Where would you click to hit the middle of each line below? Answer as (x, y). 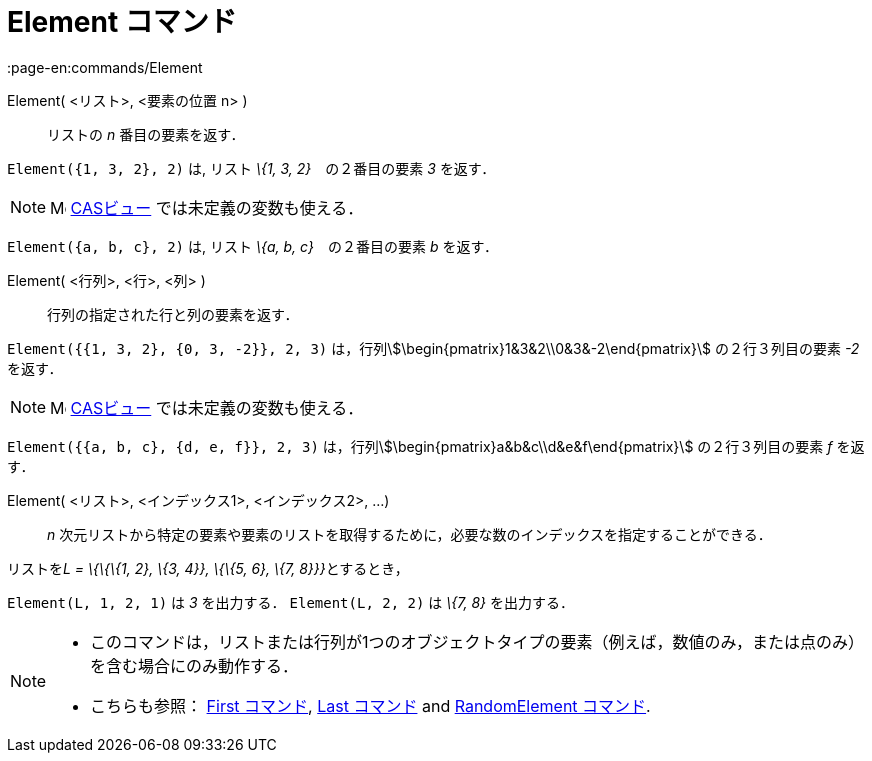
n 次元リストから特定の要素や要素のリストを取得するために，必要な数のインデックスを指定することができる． (409, 534)
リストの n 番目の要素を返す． (146, 134)
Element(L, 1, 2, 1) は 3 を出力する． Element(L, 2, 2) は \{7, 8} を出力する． (290, 602)
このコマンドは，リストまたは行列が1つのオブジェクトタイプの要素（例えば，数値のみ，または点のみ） (477, 641)
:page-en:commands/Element (105, 67)
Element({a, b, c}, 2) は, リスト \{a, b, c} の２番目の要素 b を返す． (252, 246)
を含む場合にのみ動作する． (194, 665)
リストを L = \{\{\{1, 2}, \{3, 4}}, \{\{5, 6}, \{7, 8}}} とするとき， (208, 568)
